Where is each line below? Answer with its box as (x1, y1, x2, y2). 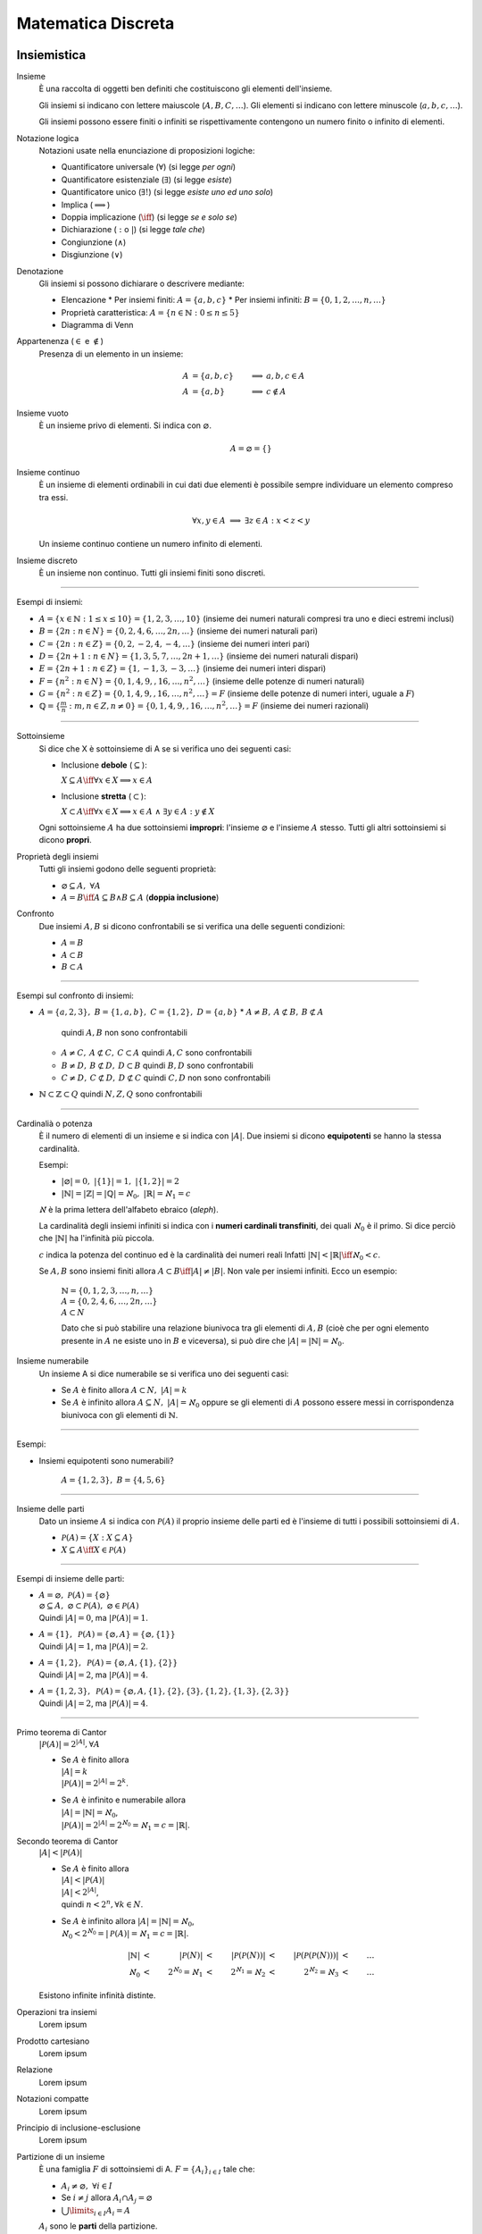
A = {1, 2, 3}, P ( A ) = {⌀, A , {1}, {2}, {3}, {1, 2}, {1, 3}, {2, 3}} (38, 1686, 290, 1697)
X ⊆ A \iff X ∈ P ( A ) (61, 1544, 127, 1555)
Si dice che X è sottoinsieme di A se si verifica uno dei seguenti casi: (38, 743, 292, 754)
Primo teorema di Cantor (16, 1727, 107, 1738)
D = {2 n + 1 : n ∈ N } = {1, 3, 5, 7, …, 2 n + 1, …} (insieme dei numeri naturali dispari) (38, 651, 359, 661)
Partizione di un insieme (16, 2151, 105, 2162)
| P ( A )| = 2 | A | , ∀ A (38, 1738, 100, 1749)
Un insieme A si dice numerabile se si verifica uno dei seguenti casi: (38, 1368, 289, 1379)
